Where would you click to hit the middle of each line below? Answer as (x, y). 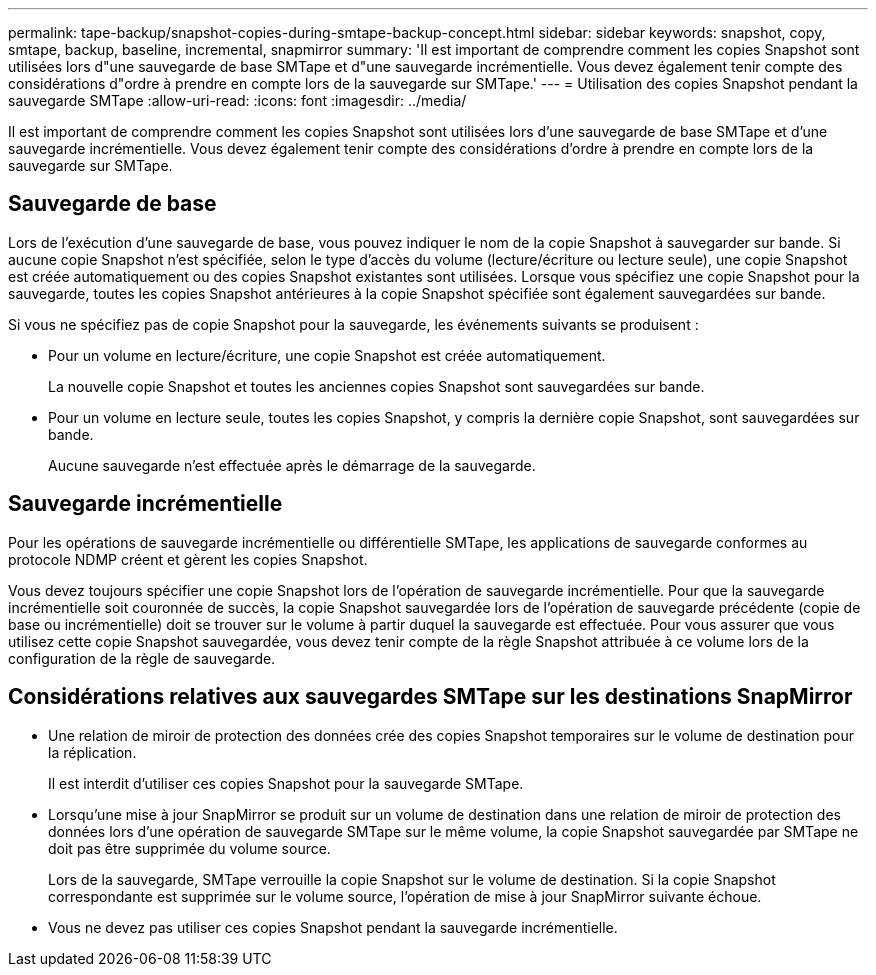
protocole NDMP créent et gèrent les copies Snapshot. (188, 559)
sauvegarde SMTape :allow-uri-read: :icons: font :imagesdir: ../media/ (237, 100)
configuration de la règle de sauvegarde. (142, 658)
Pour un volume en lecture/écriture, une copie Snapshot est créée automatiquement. (327, 355)
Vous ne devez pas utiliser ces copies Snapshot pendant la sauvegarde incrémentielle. (333, 927)
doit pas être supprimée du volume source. (189, 848)
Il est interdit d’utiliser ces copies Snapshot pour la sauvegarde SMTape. (286, 783)
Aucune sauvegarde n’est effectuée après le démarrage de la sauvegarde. (292, 465)
